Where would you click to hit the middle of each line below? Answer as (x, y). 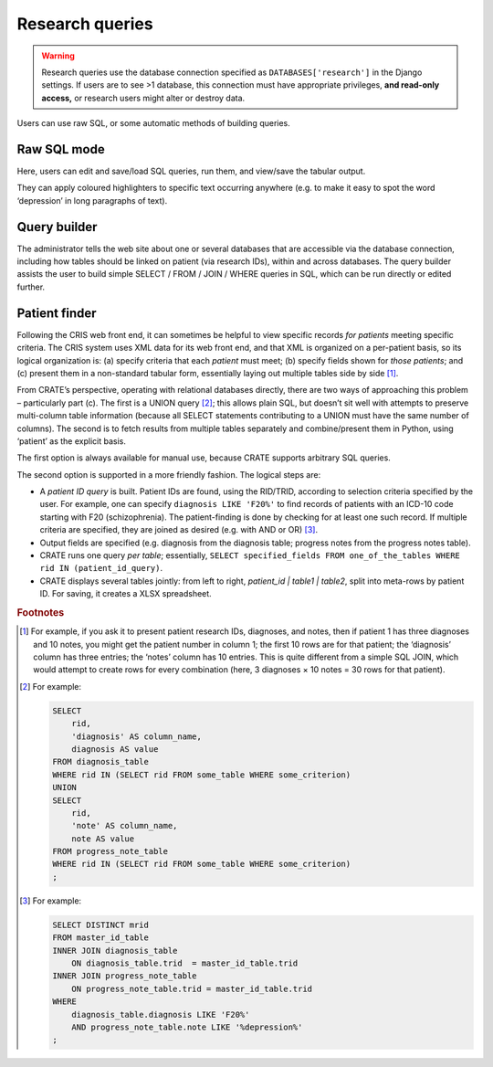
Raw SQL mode (61, 149)
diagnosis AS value (115, 749)
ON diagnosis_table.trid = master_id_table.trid (185, 963)
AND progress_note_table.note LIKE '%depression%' (187, 1027)
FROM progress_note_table (110, 851)
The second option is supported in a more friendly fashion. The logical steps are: (169, 474)
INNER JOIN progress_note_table (124, 976)
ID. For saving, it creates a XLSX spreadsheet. (126, 594)
